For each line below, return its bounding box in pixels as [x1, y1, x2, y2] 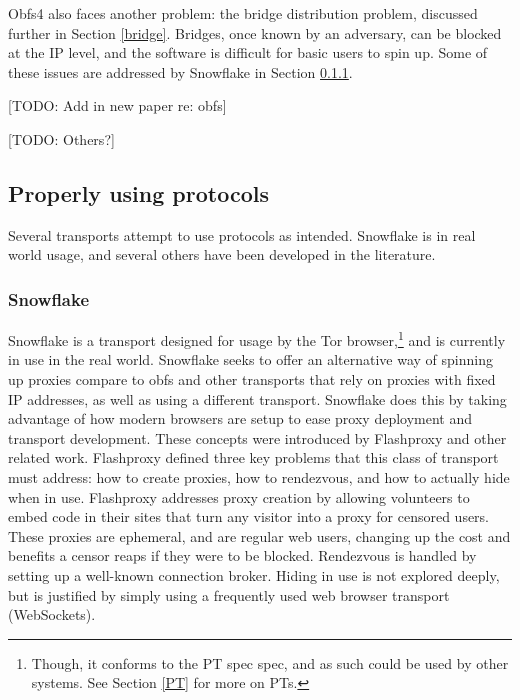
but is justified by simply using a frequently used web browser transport [8, 584, 450, 605]
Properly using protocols [8, 177, 269, 208]
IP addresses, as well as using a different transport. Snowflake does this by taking [8, 388, 507, 409]
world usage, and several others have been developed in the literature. [8, 244, 436, 265]
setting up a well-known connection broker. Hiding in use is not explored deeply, [8, 564, 500, 585]
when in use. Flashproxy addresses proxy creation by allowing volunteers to [8, 486, 470, 507]
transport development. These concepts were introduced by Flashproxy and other [8, 427, 507, 448]
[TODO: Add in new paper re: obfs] [8, 95, 227, 116]
